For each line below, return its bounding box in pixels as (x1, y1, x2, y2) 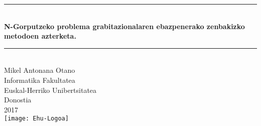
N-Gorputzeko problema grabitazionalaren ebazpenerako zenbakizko (4, 21, 245, 31)
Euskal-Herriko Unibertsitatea (4, 84, 97, 95)
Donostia (4, 94, 32, 105)
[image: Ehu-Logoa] (4, 115, 69, 122)
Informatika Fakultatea (4, 74, 75, 85)
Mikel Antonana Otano (4, 65, 75, 75)
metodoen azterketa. (4, 31, 76, 41)
